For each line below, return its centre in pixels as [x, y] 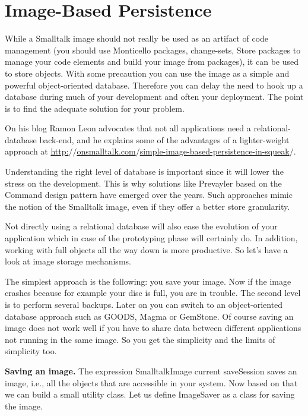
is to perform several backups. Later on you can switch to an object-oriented [144, 304]
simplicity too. [31, 351]
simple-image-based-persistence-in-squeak [215, 151]
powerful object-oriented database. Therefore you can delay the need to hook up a [154, 85]
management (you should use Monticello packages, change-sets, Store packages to [153, 50]
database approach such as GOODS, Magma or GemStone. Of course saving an [149, 316]
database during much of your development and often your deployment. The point [154, 97]
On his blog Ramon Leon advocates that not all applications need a [128, 128]
